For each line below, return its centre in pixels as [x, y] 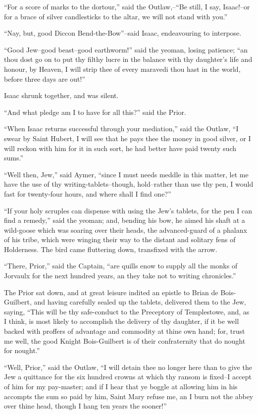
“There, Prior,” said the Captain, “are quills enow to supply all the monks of [121, 266]
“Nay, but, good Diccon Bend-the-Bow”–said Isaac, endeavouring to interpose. [123, 33]
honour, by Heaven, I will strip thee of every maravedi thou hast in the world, [122, 69]
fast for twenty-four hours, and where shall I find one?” [88, 193]
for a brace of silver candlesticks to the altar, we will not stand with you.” [116, 16]
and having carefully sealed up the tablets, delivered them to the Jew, [140, 302]
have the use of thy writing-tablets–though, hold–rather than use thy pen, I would [129, 184]
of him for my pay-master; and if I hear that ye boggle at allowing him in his [121, 386]
